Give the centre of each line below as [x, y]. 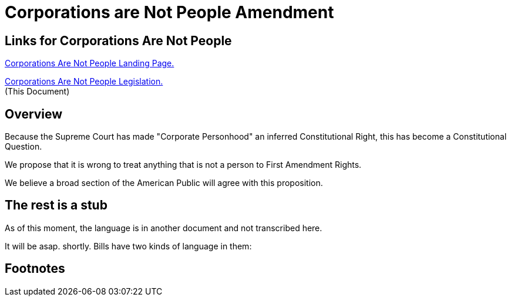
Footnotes [35, 269]
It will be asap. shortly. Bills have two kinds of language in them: [128, 246]
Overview [34, 114]
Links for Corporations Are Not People [118, 40]
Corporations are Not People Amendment [169, 12]
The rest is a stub [56, 205]
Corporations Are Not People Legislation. [84, 82]
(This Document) [37, 92]
